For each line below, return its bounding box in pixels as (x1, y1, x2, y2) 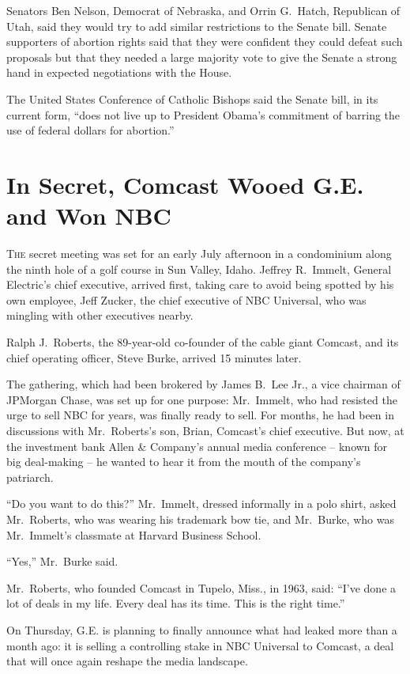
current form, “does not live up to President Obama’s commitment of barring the (6, 106, 401, 123)
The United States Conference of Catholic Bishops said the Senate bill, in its (6, 90, 378, 107)
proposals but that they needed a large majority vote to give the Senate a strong (6, 48, 397, 65)
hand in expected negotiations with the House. (6, 64, 232, 81)
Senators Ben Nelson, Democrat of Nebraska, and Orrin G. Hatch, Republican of (6, 2, 401, 18)
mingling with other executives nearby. (6, 307, 194, 324)
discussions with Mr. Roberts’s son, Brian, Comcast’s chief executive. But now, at (6, 422, 404, 438)
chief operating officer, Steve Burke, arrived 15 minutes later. (6, 349, 302, 365)
